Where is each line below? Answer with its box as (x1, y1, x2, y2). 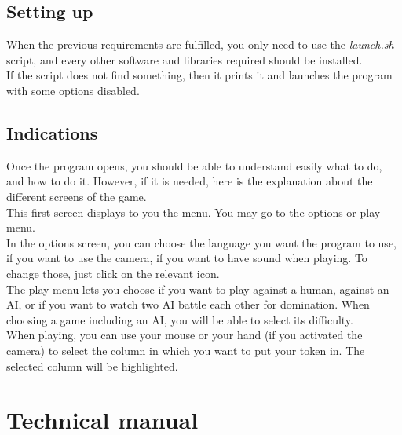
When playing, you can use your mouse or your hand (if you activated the (6, 327, 363, 343)
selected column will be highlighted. (6, 357, 178, 374)
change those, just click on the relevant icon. (6, 265, 220, 281)
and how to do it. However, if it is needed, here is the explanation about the (6, 173, 373, 189)
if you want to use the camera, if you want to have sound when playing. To (6, 250, 367, 266)
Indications (6, 120, 98, 144)
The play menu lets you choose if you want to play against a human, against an (6, 280, 389, 297)
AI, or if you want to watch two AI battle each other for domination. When (6, 296, 370, 313)
